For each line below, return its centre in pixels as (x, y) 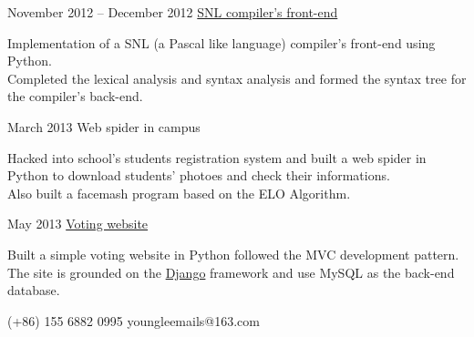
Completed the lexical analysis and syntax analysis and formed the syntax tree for (237, 78)
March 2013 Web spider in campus (104, 126)
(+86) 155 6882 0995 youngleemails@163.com (134, 320)
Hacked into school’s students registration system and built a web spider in (217, 157)
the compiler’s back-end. (75, 96)
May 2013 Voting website (78, 224)
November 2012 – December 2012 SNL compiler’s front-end (173, 12)
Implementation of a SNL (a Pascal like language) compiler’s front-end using (222, 42)
